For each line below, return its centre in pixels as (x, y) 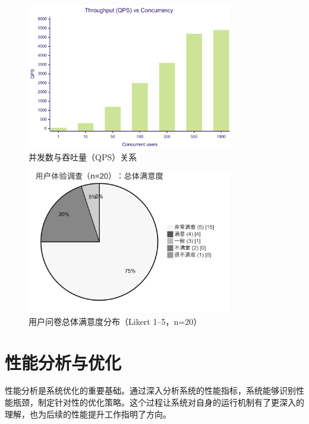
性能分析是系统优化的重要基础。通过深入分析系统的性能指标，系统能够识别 (150, 390)
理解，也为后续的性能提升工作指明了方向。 (88, 414)
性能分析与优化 (63, 362)
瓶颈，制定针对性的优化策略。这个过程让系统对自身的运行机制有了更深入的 (158, 402)
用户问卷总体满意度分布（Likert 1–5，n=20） (115, 321)
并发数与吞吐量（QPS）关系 (83, 156)
